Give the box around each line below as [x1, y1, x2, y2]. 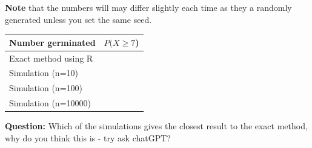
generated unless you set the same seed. [5, 13, 152, 25]
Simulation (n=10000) [9, 97, 91, 109]
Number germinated [9, 36, 96, 48]
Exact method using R [9, 51, 93, 64]
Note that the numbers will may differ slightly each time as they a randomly [5, 1, 292, 13]
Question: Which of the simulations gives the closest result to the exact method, [5, 120, 308, 132]
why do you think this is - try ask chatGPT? [5, 131, 171, 144]
